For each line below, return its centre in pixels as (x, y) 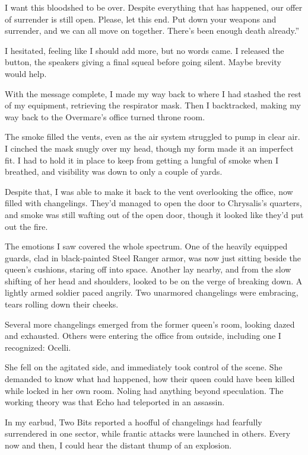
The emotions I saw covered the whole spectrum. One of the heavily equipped (146, 246)
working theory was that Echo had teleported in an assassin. (115, 402)
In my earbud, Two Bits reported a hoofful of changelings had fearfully (134, 422)
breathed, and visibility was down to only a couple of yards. (114, 172)
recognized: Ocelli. (38, 347)
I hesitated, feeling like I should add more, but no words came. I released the (145, 50)
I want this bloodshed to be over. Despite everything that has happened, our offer (154, 7)
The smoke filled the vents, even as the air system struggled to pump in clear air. (153, 137)
